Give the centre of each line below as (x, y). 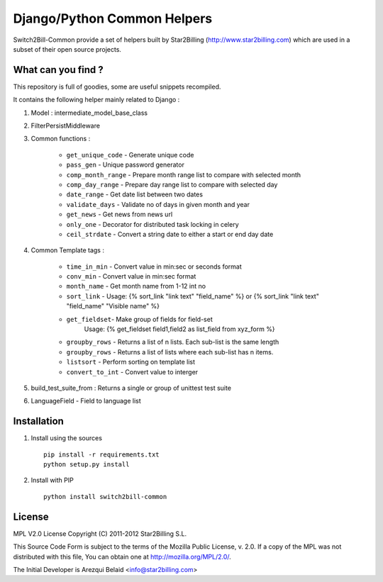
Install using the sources (67, 438)
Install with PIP (52, 480)
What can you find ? (58, 70)
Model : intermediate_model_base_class (89, 113)
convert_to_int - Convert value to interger (132, 371)
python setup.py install (87, 465)
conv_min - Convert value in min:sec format (131, 276)
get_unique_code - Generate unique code (130, 155)
